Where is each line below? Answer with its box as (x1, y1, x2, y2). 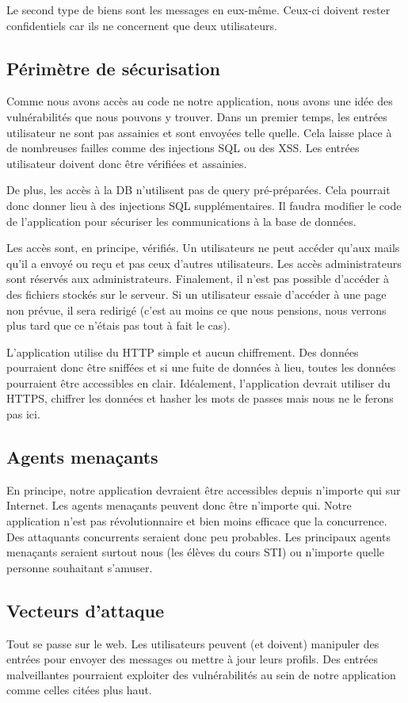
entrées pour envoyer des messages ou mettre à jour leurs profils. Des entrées (6, 651, 378, 667)
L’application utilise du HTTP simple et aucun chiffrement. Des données (6, 343, 359, 360)
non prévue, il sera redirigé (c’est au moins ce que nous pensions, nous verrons (6, 301, 387, 318)
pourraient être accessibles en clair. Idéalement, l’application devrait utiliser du (6, 374, 391, 391)
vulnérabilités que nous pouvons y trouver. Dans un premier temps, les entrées (6, 108, 387, 124)
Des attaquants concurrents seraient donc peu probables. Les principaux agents (6, 528, 391, 544)
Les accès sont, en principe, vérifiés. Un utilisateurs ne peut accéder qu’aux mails (6, 239, 400, 256)
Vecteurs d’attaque (6, 598, 165, 622)
